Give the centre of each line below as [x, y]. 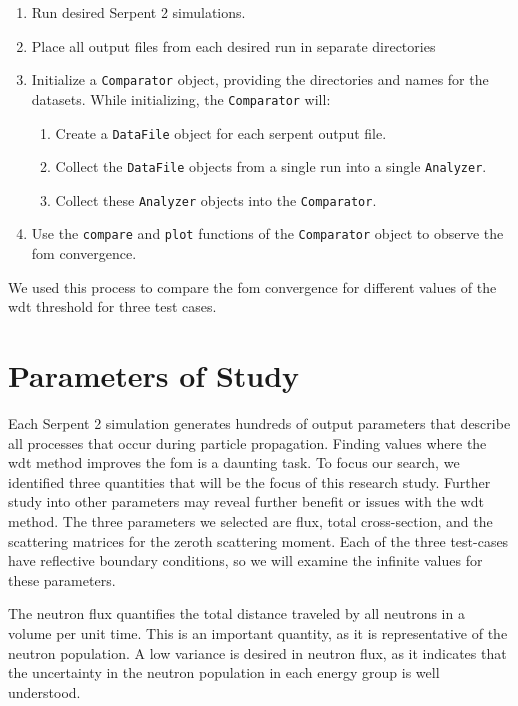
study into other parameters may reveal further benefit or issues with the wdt [246, 501]
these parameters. [62, 579]
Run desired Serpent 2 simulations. [138, 12]
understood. [44, 691]
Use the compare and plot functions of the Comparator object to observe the [267, 233]
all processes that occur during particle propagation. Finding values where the [247, 442]
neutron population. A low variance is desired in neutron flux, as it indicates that [257, 652]
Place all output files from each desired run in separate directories [233, 45]
